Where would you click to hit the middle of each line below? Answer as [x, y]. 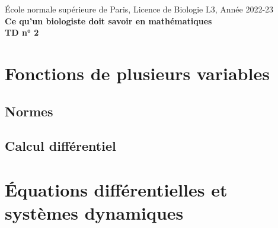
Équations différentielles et [116, 189]
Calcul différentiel [60, 146]
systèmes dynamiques [94, 213]
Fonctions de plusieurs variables [137, 73]
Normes [29, 111]
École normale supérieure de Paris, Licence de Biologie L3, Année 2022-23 [139, 9]
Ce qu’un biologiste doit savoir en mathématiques [108, 20]
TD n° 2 [22, 32]
